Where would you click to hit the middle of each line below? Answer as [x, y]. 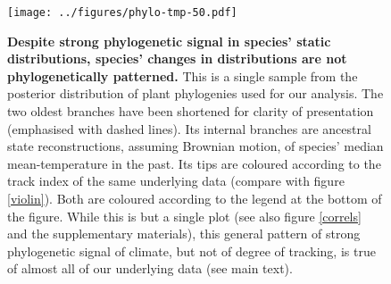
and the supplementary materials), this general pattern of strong [184, 234]
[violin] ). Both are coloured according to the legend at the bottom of [195, 198]
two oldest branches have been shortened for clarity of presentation [191, 111]
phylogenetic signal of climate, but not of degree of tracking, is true [191, 251]
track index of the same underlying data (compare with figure [176, 181]
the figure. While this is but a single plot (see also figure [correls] [184, 216]
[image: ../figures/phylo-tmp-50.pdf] [122, 13]
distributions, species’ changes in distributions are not [177, 58]
